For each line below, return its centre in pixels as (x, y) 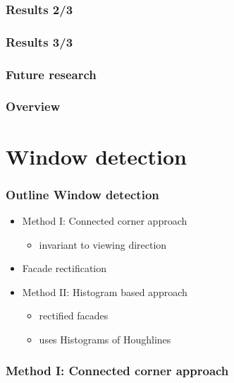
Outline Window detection (82, 194)
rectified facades (74, 316)
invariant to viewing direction (103, 244)
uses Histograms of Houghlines (105, 339)
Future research (51, 74)
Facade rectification (64, 268)
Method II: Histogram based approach (105, 291)
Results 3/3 (39, 41)
